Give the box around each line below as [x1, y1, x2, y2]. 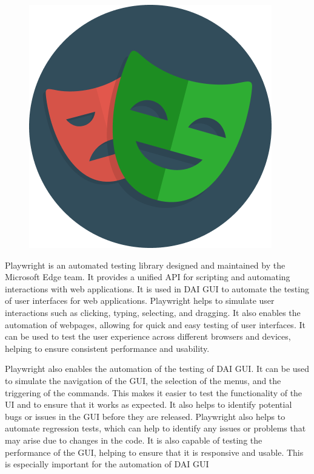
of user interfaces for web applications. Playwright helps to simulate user [5, 294, 275, 307]
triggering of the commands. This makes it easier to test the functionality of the [5, 386, 302, 399]
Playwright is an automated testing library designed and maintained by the [5, 258, 286, 271]
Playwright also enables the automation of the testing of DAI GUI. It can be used [5, 362, 310, 375]
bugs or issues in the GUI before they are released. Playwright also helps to [5, 410, 286, 422]
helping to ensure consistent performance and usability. [5, 342, 210, 354]
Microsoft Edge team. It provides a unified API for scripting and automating [5, 270, 290, 283]
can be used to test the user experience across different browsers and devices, [5, 330, 291, 343]
